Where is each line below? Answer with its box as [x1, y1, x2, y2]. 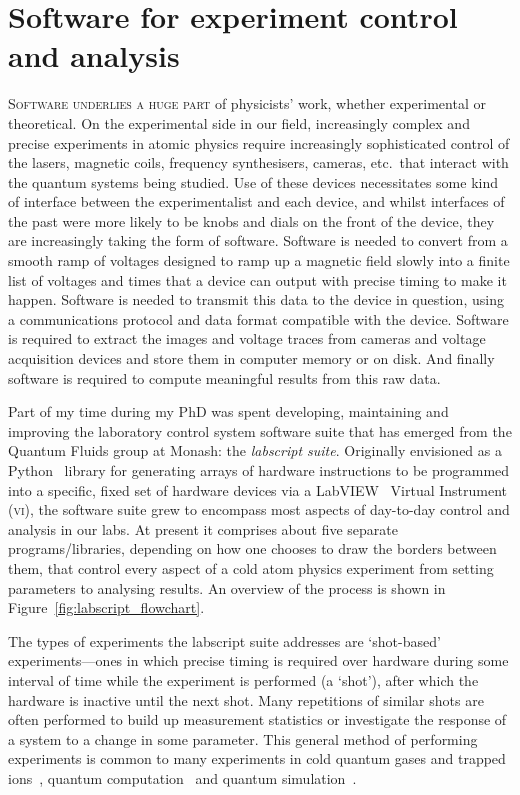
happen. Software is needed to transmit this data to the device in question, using [8, 289, 504, 310]
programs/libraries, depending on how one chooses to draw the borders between [8, 538, 497, 559]
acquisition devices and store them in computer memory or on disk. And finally [8, 348, 495, 369]
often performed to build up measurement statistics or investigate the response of [8, 709, 507, 730]
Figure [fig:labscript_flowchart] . [8, 597, 205, 618]
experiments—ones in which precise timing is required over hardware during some [8, 650, 509, 671]
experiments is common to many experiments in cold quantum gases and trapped [8, 748, 506, 769]
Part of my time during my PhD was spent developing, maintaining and [8, 401, 449, 422]
